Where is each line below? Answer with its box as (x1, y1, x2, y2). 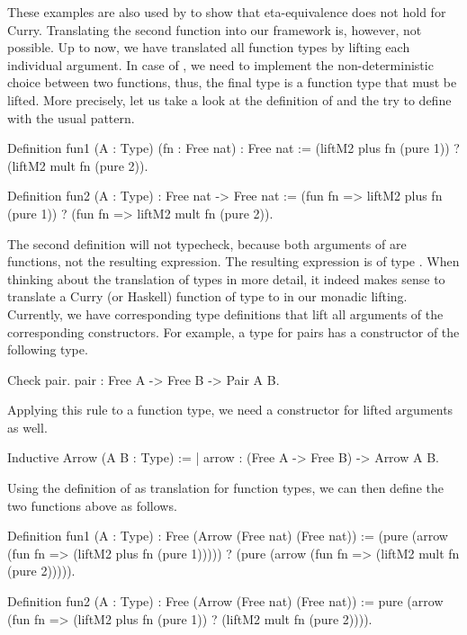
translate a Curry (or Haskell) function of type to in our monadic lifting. (7, 287, 408, 306)
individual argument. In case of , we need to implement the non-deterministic (7, 55, 434, 74)
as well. (7, 417, 48, 436)
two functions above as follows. (7, 496, 177, 514)
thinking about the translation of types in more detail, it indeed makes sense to (7, 269, 445, 288)
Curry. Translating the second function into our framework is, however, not (7, 20, 422, 39)
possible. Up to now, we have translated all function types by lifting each (7, 38, 410, 57)
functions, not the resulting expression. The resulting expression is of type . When (7, 252, 460, 271)
